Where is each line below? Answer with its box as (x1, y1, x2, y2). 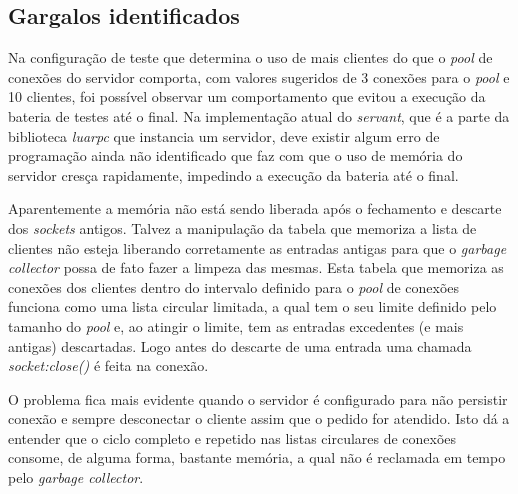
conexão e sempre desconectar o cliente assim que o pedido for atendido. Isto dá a (8, 408, 510, 429)
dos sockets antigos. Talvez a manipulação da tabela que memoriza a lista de (8, 217, 477, 238)
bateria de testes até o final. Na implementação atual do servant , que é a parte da (8, 105, 510, 126)
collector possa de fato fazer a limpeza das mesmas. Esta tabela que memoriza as (8, 257, 504, 278)
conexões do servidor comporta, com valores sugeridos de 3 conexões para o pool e (8, 66, 510, 87)
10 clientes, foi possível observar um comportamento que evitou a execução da (8, 86, 486, 107)
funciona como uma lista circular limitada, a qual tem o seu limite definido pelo (8, 296, 497, 317)
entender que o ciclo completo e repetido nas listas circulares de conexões (8, 427, 457, 448)
